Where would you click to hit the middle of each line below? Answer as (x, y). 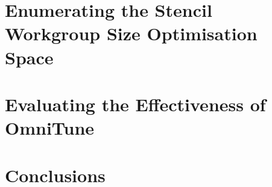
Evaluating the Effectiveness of (135, 104)
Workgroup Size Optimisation (131, 33)
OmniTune (50, 128)
